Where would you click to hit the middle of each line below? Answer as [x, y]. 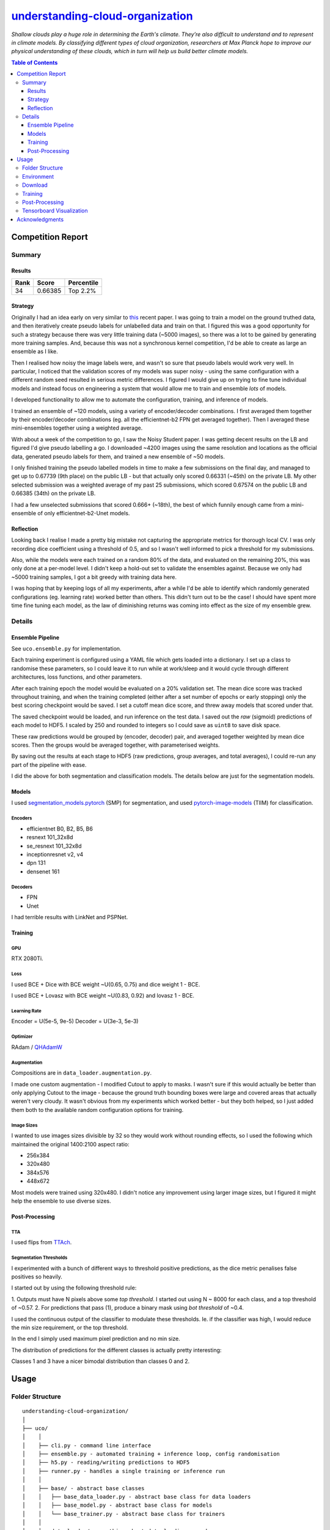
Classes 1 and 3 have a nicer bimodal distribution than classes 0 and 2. [101, 1361]
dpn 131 [36, 863]
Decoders [22, 887]
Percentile [83, 283]
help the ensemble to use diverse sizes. [61, 1201]
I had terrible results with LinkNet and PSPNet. [70, 917]
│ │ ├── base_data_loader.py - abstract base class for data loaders [137, 1497]
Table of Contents [35, 62]
